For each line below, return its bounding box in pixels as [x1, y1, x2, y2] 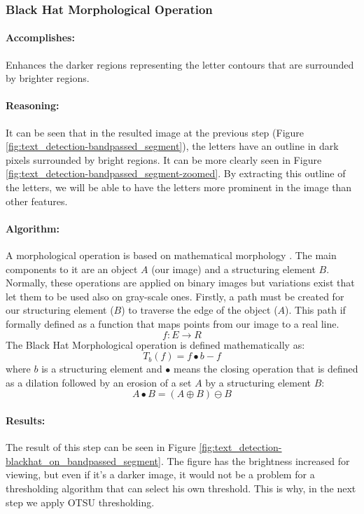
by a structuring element [205, 375, 311, 389]
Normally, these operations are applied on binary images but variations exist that [6, 275, 355, 290]
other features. [6, 193, 68, 208]
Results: [6, 412, 45, 427]
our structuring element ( [6, 303, 114, 317]
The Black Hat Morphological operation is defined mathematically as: [6, 337, 305, 352]
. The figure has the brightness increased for [160, 453, 350, 468]
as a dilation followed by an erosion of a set [6, 375, 192, 389]
